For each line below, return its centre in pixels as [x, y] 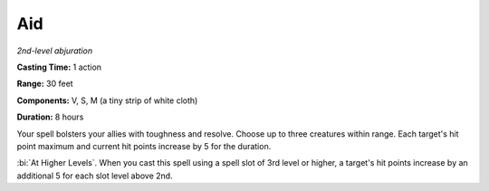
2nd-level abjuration [55, 51]
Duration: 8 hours [50, 117]
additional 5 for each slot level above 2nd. [95, 176]
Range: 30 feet [45, 84]
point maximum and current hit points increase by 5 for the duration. [144, 146]
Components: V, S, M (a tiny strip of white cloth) [107, 100]
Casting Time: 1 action [59, 67]
